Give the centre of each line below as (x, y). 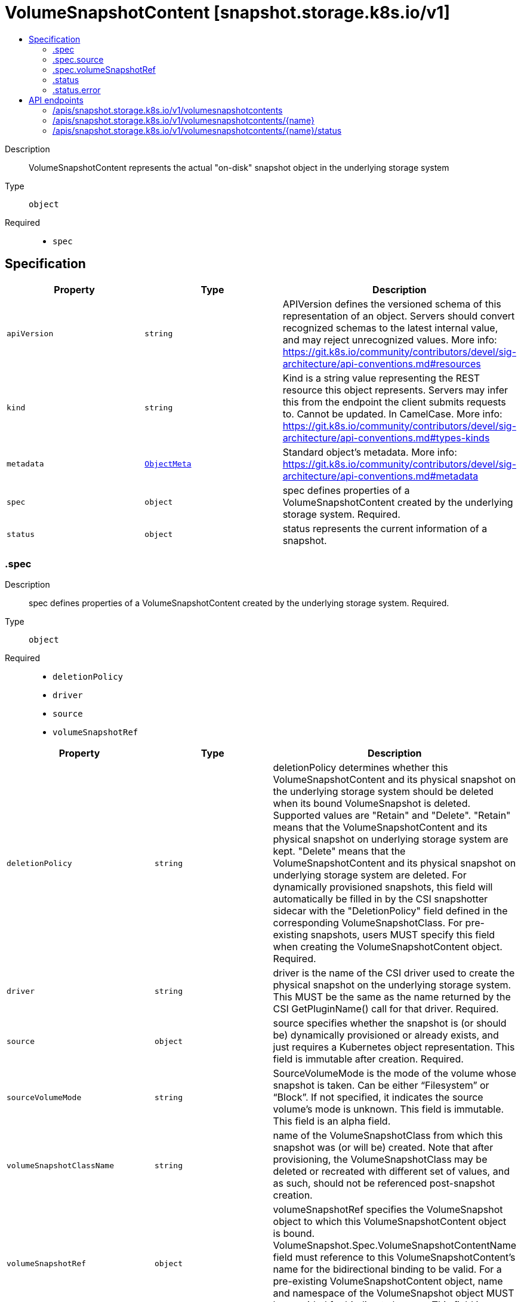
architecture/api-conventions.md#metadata (380, 476)
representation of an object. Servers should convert (399, 316)
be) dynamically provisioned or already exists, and (386, 1035)
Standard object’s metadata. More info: (370, 452)
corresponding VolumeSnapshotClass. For (368, 923)
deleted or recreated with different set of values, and (391, 1172)
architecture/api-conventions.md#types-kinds (386, 437)
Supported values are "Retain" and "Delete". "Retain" (392, 816)
